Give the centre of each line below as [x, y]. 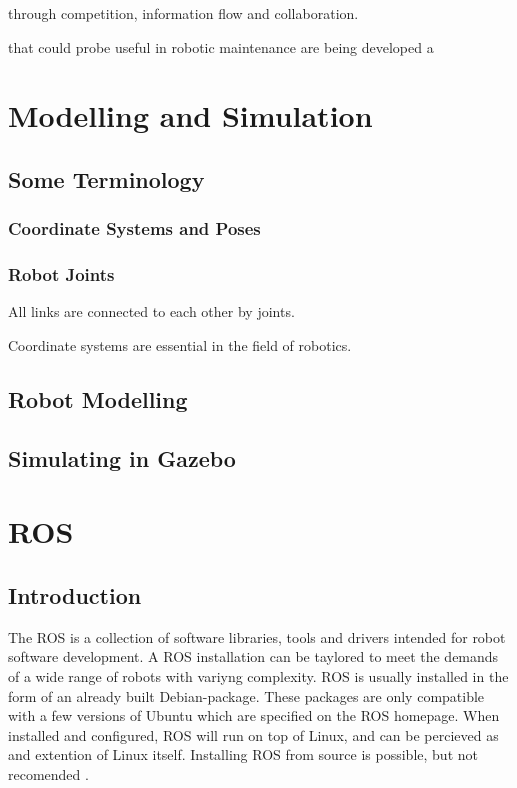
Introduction [75, 594]
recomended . [48, 773]
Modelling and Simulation [190, 115]
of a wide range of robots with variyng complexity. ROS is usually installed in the [258, 675]
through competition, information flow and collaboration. [183, 13]
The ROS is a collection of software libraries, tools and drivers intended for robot [257, 636]
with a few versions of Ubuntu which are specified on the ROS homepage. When [254, 715]
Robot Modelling [98, 398]
